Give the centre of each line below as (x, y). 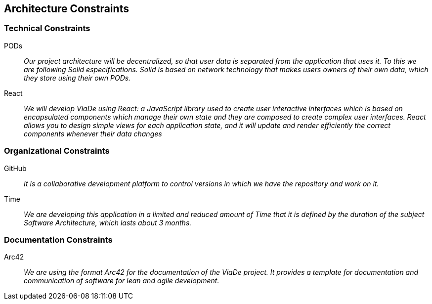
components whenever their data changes (93, 133)
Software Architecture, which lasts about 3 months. (108, 222)
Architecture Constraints (66, 9)
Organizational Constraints (57, 151)
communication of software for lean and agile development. (122, 281)
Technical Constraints (47, 28)
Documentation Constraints (58, 239)
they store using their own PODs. (77, 78)
